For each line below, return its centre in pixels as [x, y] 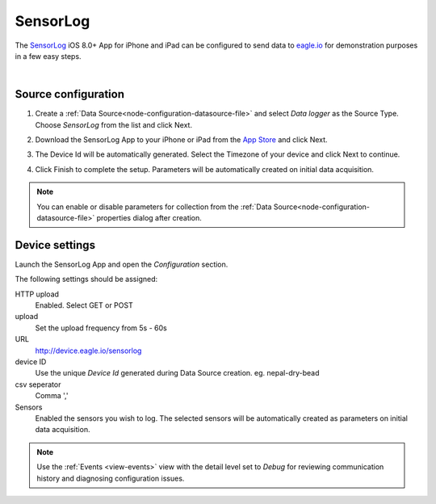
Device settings [55, 245]
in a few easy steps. [48, 56]
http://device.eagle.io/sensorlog [88, 351]
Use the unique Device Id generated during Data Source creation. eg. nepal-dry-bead [177, 373]
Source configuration [70, 94]
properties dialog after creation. [149, 217]
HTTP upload [37, 294]
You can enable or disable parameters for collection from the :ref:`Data [154, 207]
